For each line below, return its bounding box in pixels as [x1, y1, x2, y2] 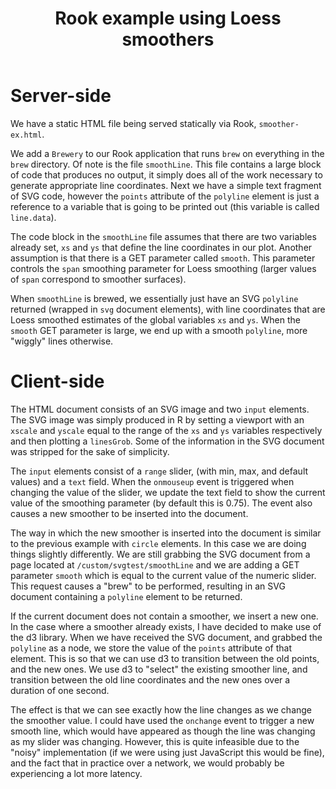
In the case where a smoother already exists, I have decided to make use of [10, 620, 322, 632]
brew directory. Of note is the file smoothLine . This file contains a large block [10, 158, 322, 170]
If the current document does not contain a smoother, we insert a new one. [10, 610, 319, 622]
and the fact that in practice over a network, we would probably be [10, 757, 285, 769]
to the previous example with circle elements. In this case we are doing [10, 537, 307, 549]
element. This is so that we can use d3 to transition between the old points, [10, 652, 320, 664]
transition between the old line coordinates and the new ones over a [10, 673, 291, 686]
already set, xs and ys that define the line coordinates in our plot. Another [10, 241, 313, 253]
